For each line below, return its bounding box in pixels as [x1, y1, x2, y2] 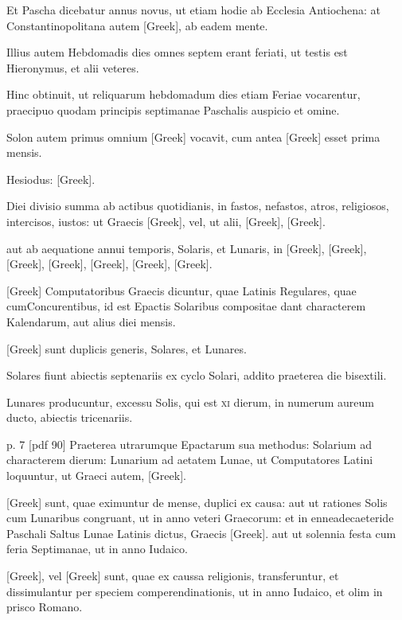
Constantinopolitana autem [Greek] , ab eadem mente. [6, 17, 268, 33]
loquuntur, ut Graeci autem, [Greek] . [6, 467, 186, 484]
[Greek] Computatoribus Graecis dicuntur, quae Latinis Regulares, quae [6, 282, 357, 298]
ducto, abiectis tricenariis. [6, 409, 133, 426]
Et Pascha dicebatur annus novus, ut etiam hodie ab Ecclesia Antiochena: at [6, 2, 381, 18]
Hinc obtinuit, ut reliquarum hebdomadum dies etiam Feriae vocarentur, [6, 86, 361, 103]
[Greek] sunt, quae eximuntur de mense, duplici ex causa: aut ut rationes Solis [6, 493, 388, 510]
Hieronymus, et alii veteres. [6, 59, 139, 76]
